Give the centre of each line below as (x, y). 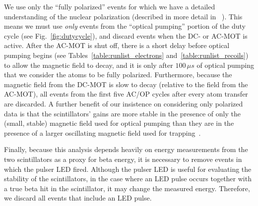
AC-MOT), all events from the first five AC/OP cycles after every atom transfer (126, 94)
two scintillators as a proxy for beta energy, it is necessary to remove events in (123, 159)
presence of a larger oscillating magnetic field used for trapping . (102, 132)
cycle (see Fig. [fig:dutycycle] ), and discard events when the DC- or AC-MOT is (126, 35)
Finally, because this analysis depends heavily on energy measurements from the (126, 149)
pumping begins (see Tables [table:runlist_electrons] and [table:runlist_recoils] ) (126, 55)
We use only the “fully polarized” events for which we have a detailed (110, 6)
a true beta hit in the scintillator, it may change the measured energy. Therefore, (127, 188)
